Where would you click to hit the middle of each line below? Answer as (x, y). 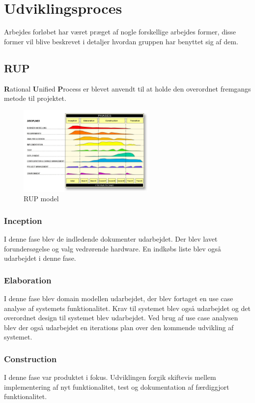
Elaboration (28, 280)
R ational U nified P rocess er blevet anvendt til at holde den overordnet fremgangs (127, 88)
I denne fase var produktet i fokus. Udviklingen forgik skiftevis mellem (110, 377)
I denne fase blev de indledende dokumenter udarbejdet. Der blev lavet (111, 239)
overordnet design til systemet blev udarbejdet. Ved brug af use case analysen (121, 318)
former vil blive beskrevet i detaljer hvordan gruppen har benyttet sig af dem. (121, 41)
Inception (23, 220)
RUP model (41, 199)
